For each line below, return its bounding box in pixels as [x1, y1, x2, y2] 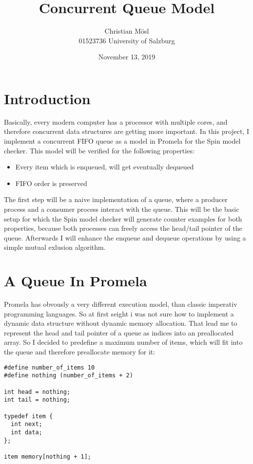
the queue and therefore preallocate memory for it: [4, 347, 156, 357]
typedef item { [4, 412, 53, 420]
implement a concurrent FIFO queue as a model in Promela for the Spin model [4, 136, 241, 146]
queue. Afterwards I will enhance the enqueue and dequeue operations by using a [4, 232, 246, 242]
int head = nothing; [4, 388, 71, 395]
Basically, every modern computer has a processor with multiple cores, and [4, 116, 228, 127]
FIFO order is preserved [15, 178, 87, 188]
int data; [11, 428, 42, 436]
